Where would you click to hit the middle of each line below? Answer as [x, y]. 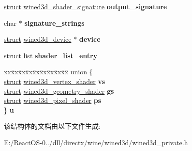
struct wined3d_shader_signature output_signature [86, 6]
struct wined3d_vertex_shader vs [55, 81]
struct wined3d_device [38, 39]
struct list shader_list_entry [51, 55]
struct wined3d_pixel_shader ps [53, 100]
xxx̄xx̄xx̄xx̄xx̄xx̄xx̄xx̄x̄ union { [48, 72]
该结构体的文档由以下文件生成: [52, 126]
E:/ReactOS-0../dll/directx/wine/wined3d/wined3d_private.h [96, 142]
